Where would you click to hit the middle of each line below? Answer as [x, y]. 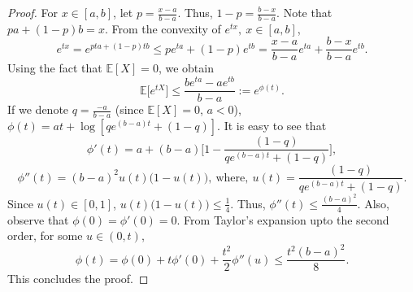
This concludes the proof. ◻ [78, 279]
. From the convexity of [163, 28]
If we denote [38, 109]
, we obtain [186, 68]
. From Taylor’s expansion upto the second [283, 219]
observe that [38, 219]
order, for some [45, 235]
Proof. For [33, 12]
